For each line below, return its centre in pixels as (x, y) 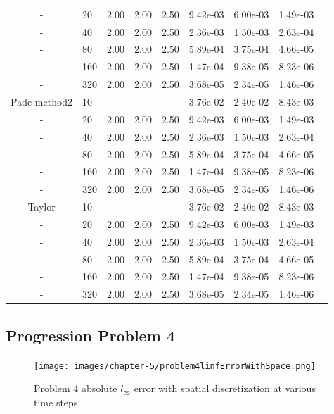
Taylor (41, 207)
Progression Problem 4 (90, 335)
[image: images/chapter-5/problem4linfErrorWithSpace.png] (175, 366)
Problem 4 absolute (76, 388)
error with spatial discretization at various (225, 388)
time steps (56, 402)
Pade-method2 (42, 101)
